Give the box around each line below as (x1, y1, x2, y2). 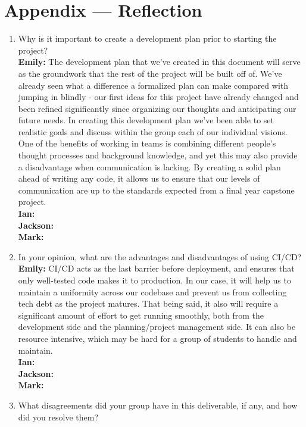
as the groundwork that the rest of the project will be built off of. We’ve (18, 67, 282, 79)
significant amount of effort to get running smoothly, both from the (18, 308, 264, 321)
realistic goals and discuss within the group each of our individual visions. (18, 125, 288, 138)
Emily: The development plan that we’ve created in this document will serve (18, 55, 301, 68)
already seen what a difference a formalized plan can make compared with (18, 79, 289, 91)
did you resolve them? (18, 410, 99, 423)
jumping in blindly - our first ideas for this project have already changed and (18, 91, 299, 103)
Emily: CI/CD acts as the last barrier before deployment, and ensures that (18, 262, 295, 275)
